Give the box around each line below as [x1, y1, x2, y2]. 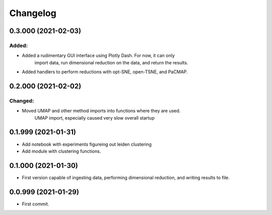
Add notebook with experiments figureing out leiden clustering [22, 141, 152, 147]
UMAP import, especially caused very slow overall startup [34, 115, 155, 121]
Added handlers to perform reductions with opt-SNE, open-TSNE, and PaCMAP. [22, 69, 188, 75]
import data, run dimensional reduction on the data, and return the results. [34, 59, 188, 65]
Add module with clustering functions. [22, 148, 101, 154]
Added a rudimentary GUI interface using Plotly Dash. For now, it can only [22, 53, 175, 59]
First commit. [22, 201, 49, 207]
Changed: [9, 97, 34, 104]
